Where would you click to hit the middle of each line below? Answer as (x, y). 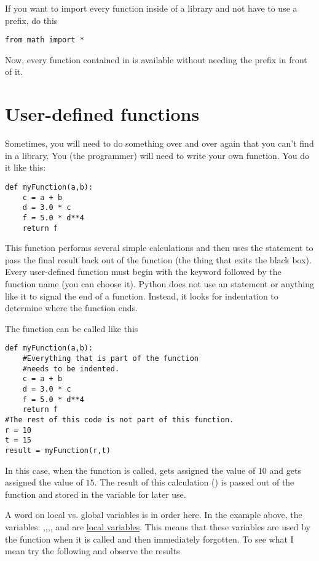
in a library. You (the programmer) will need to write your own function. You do (157, 155)
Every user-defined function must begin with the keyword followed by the (143, 272)
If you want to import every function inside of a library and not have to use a (151, 8)
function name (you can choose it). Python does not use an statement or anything (159, 284)
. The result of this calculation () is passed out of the (194, 482)
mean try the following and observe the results (93, 551)
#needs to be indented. (71, 369)
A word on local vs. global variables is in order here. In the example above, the (154, 515)
